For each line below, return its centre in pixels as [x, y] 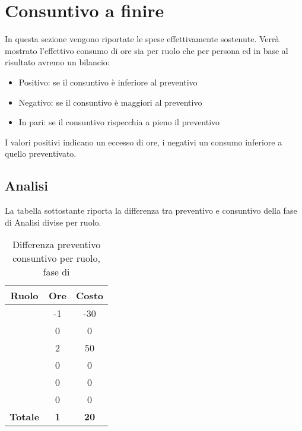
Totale [25, 417]
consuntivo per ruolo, [56, 258]
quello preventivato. [41, 153]
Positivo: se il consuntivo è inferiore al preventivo [108, 82]
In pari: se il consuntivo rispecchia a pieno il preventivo [119, 122]
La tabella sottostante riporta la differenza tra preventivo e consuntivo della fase [151, 210]
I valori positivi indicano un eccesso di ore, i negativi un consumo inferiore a [144, 142]
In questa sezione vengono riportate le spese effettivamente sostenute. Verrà [142, 39]
